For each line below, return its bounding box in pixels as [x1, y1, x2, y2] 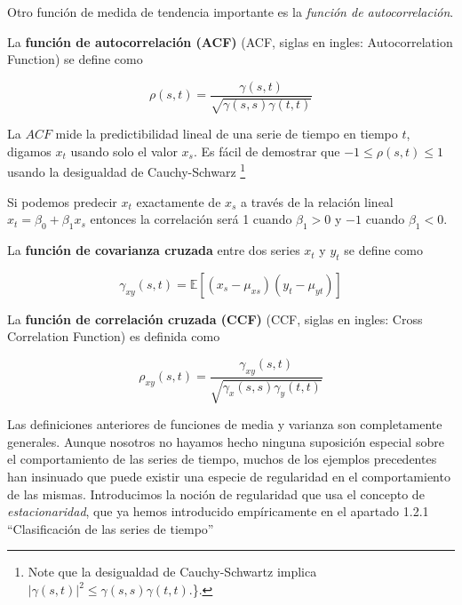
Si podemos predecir [7, 192, 117, 211]
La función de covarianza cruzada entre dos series [7, 241, 300, 259]
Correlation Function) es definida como [7, 327, 220, 346]
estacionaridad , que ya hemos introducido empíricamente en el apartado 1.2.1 [7, 502, 429, 521]
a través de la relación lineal [241, 192, 394, 211]
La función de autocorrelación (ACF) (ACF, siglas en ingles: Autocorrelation [7, 32, 453, 51]
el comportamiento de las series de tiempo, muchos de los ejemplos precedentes [7, 450, 437, 468]
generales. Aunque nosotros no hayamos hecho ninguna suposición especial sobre [7, 432, 444, 450]
